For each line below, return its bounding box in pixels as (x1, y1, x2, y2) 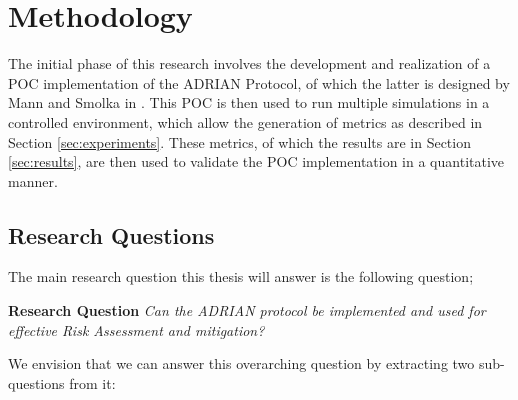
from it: (69, 372, 116, 393)
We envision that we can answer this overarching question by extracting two (8, 353, 475, 374)
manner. (8, 170, 58, 191)
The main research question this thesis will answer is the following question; (8, 266, 474, 287)
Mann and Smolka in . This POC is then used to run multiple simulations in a (8, 92, 490, 113)
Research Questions (8, 219, 215, 250)
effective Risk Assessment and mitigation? (8, 319, 265, 340)
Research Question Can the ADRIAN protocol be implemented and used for (8, 300, 486, 321)
